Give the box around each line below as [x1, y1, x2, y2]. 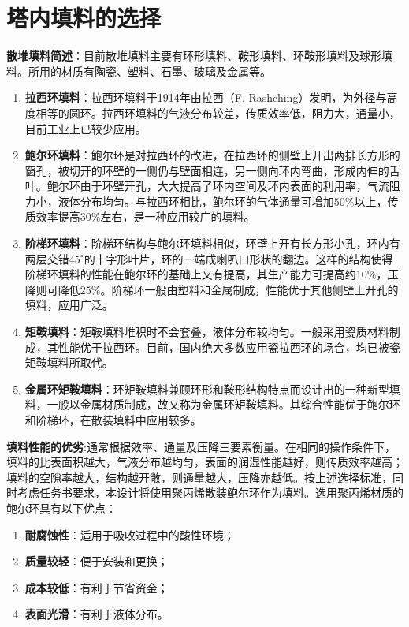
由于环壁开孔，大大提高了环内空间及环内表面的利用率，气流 [80, 177, 389, 194]
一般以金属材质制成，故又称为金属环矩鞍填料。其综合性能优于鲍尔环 [46, 396, 400, 412]
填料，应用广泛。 [24, 297, 113, 313]
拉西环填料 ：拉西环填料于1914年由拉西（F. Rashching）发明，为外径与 [24, 89, 387, 106]
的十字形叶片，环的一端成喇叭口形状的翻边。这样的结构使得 [84, 250, 393, 267]
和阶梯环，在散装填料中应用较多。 [24, 412, 202, 427]
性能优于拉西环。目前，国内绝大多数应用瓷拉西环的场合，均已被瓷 [58, 338, 400, 355]
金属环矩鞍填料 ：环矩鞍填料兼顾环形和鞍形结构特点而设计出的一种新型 [24, 380, 389, 397]
